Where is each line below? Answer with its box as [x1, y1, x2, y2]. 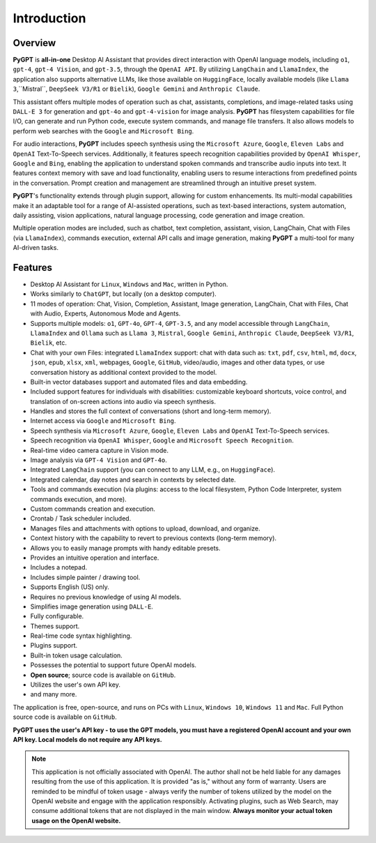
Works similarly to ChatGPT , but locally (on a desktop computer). [30, 290, 217, 298]
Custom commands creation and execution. [30, 505, 156, 513]
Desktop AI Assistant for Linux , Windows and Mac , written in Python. [30, 280, 228, 288]
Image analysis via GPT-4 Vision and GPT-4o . [30, 456, 167, 464]
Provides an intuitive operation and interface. [30, 553, 159, 562]
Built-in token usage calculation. [30, 651, 123, 659]
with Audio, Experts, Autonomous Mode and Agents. [30, 309, 181, 318]
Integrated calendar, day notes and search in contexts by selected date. [30, 475, 236, 484]
